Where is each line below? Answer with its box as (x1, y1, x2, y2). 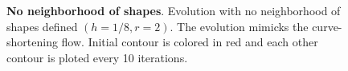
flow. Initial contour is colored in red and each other (61, 34, 318, 50)
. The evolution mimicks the (170, 18, 309, 34)
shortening (6, 34, 58, 50)
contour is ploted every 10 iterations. (6, 49, 188, 65)
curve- (312, 18, 342, 34)
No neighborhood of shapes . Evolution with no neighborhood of (6, 2, 341, 18)
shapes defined (6, 18, 78, 34)
